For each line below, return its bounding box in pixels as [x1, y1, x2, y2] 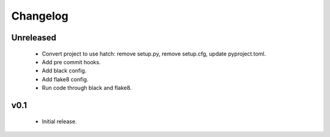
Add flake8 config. [42, 75, 89, 83]
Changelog [11, 9, 68, 23]
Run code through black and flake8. [42, 84, 132, 92]
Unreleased [11, 32, 57, 43]
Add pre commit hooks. [42, 58, 101, 65]
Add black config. [42, 67, 87, 75]
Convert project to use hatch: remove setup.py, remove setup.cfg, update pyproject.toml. [42, 50, 266, 57]
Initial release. [42, 117, 77, 125]
